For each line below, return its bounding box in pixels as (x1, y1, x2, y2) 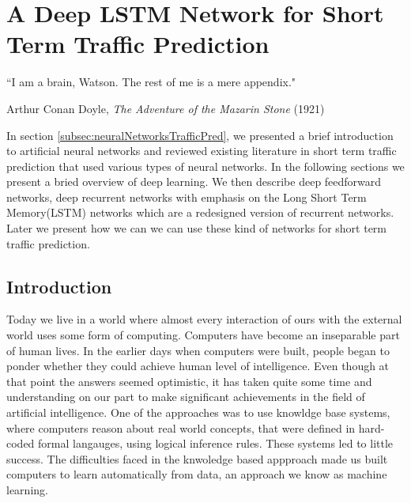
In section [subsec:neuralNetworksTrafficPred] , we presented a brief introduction (6, 127, 394, 143)
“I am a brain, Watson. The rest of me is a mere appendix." (6, 74, 296, 90)
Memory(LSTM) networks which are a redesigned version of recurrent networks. (6, 204, 394, 221)
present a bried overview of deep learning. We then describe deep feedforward (6, 173, 382, 190)
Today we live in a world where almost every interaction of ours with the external (6, 311, 402, 327)
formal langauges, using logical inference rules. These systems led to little (38, 435, 394, 452)
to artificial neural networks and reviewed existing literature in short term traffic (6, 142, 397, 159)
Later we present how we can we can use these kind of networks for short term (6, 220, 386, 236)
